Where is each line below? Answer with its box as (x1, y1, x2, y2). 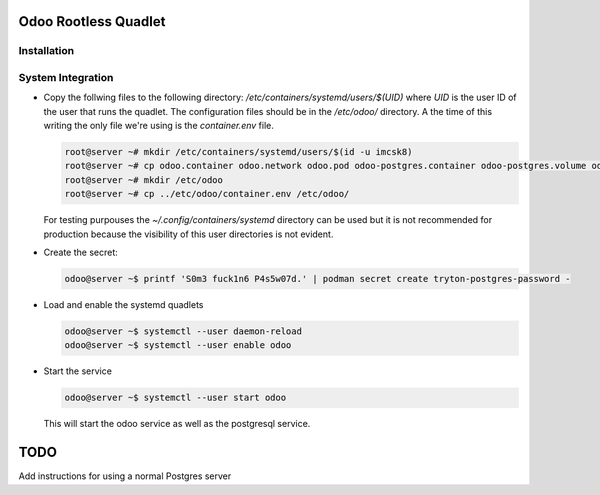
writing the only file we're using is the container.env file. (43, 120, 275, 132)
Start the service (43, 365, 112, 377)
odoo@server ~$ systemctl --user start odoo (64, 392, 287, 404)
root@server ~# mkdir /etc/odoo (64, 174, 224, 185)
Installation (18, 44, 75, 58)
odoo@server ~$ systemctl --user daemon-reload (64, 325, 302, 337)
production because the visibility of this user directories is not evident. (43, 228, 334, 240)
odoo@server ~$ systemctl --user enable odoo (64, 340, 292, 351)
